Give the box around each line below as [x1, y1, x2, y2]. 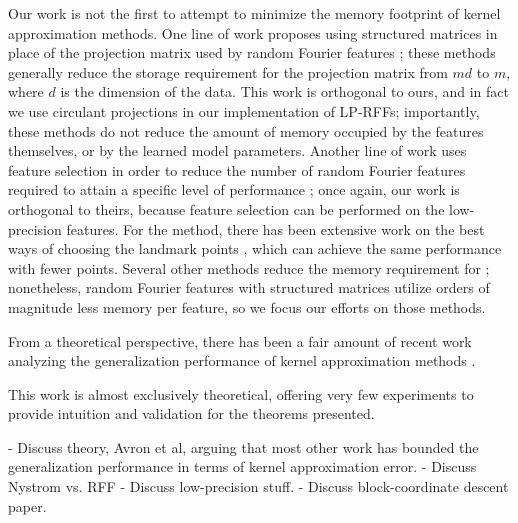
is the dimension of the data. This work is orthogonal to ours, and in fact [60, 81, 509, 102]
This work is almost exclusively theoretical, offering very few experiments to [8, 383, 474, 404]
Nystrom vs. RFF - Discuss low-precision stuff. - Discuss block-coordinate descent [8, 476, 509, 497]
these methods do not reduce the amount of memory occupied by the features [8, 120, 484, 141]
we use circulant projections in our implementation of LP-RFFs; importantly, [8, 100, 480, 121]
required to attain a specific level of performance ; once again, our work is [8, 179, 460, 200]
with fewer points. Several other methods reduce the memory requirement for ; [8, 257, 490, 278]
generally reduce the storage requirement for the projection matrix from [8, 61, 448, 82]
